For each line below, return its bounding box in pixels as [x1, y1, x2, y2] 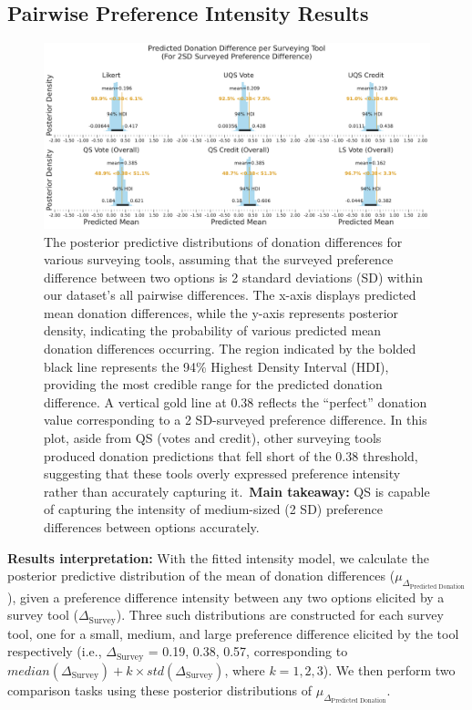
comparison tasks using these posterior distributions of [7, 680, 313, 699]
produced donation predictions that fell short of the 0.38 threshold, [44, 446, 418, 465]
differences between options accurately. [44, 518, 260, 537]
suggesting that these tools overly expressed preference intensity [44, 464, 401, 483]
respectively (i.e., [7, 642, 102, 661]
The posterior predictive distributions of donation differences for [44, 232, 403, 251]
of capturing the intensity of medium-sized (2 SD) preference [44, 499, 383, 519]
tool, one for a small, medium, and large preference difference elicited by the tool [7, 623, 459, 643]
